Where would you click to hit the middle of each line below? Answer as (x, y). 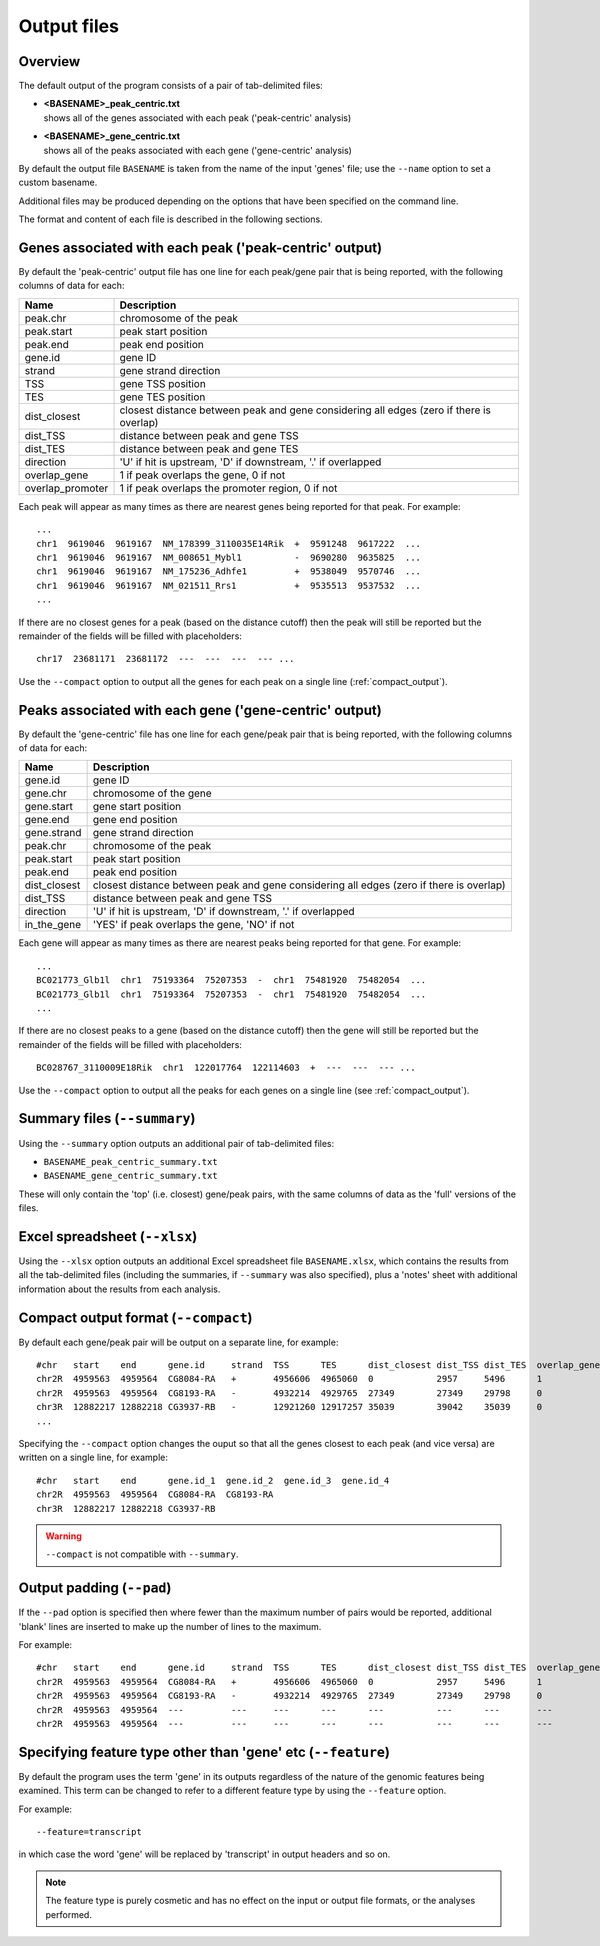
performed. (68, 1914)
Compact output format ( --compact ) (135, 1317)
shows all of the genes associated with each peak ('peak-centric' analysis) (197, 117)
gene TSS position (163, 383)
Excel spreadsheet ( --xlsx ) (108, 1236)
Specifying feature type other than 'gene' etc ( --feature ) (204, 1751)
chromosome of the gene (152, 793)
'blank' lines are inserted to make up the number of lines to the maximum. (170, 1626)
